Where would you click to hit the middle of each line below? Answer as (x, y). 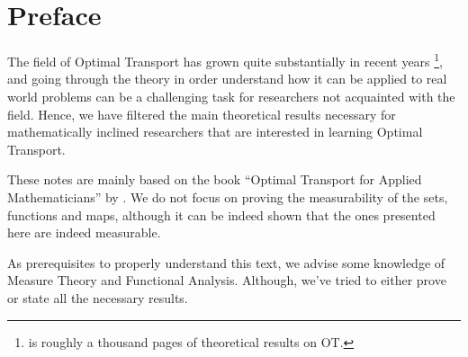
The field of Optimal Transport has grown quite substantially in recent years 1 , (225, 60)
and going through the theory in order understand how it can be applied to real (227, 79)
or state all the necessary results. (98, 297)
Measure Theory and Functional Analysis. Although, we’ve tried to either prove (227, 280)
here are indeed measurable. (84, 232)
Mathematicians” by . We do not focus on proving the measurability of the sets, (228, 196)
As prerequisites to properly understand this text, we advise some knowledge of (226, 262)
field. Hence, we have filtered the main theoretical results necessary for (202, 114)
